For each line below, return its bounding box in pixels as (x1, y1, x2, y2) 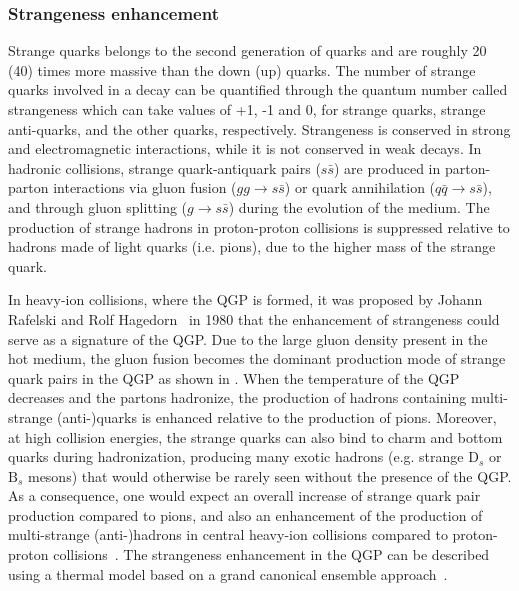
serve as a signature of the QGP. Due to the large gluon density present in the (8, 328, 488, 349)
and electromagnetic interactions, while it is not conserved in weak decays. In (8, 138, 482, 159)
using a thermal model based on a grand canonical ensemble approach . (8, 563, 448, 584)
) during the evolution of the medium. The (228, 196, 490, 217)
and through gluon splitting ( (8, 196, 188, 217)
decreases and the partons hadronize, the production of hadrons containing (8, 387, 467, 408)
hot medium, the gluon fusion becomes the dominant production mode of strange (8, 348, 506, 369)
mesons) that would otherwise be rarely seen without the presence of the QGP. (27, 465, 512, 486)
